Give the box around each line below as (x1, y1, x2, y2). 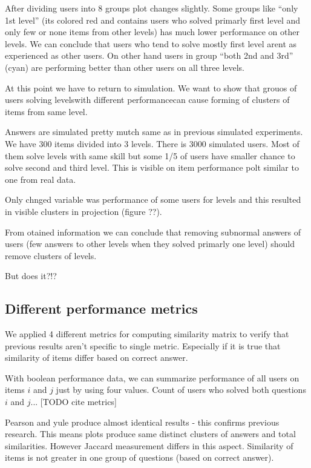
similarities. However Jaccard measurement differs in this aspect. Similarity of (5, 439, 293, 452)
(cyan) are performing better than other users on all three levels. (5, 61, 245, 73)
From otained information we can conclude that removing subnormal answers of (5, 225, 301, 238)
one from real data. (5, 173, 76, 185)
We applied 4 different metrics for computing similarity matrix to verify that (5, 328, 289, 340)
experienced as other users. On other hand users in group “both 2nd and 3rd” (5, 49, 293, 62)
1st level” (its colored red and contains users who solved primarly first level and (5, 13, 301, 26)
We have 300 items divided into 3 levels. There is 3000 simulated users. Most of (5, 137, 300, 150)
